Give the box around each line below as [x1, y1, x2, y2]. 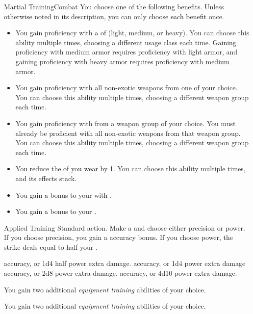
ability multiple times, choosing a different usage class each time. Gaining [15, 37, 236, 47]
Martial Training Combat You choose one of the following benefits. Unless [4, 1, 224, 11]
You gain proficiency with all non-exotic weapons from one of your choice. [15, 82, 238, 93]
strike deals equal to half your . [4, 241, 98, 252]
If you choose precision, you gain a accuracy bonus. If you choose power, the [4, 232, 233, 242]
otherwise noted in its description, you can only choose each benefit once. [4, 11, 224, 21]
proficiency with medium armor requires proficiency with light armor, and [15, 47, 238, 57]
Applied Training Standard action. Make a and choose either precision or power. [4, 222, 245, 233]
